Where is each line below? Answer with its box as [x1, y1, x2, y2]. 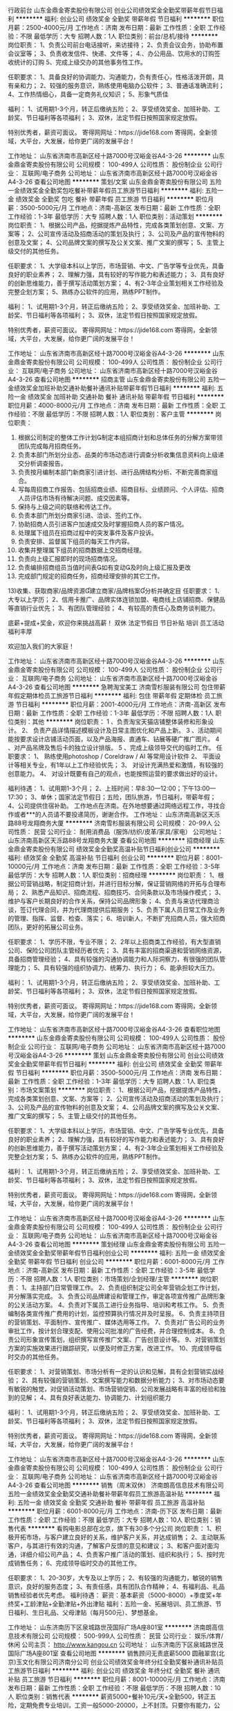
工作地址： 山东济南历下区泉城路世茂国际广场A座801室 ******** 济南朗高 [8, 1623, 218, 1631]
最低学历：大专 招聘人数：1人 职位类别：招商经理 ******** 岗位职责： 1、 [8, 871, 218, 879]
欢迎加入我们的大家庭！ [8, 642, 75, 650]
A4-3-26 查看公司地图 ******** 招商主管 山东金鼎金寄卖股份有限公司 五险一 [8, 375, 226, 383]
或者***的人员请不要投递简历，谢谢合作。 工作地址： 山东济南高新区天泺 [13, 810, 221, 818]
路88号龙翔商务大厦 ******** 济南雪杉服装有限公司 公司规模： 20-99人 [8, 819, 213, 827]
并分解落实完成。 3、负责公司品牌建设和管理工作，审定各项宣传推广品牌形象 [8, 1292, 225, 1300]
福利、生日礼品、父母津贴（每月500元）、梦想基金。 [13, 1608, 162, 1617]
